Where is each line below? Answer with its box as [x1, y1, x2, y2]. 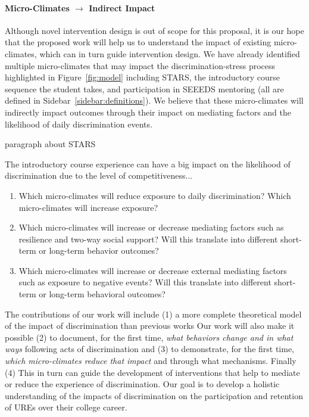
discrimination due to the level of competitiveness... [5, 169, 193, 182]
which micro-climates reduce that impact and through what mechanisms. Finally [5, 354, 296, 367]
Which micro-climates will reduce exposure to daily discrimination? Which [18, 189, 291, 201]
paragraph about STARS [5, 138, 96, 150]
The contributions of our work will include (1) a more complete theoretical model [5, 307, 302, 320]
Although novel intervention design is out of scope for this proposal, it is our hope [5, 24, 304, 36]
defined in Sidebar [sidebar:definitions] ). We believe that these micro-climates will [5, 94, 304, 107]
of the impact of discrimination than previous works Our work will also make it [5, 319, 295, 332]
